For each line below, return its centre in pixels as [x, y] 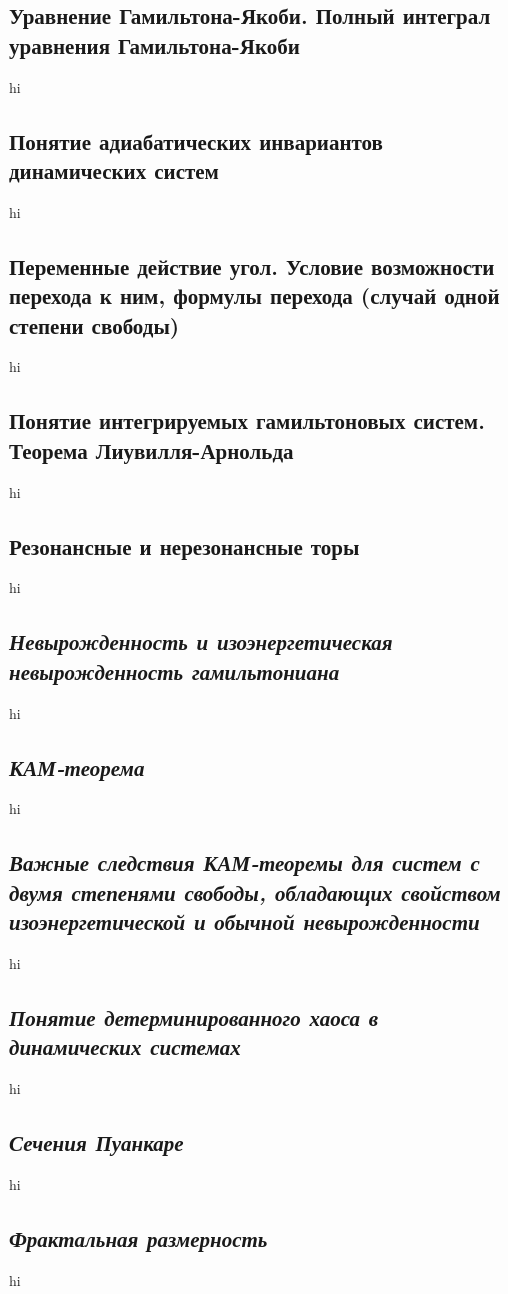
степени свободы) [94, 324]
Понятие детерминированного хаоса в [194, 1016]
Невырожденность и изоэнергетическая [201, 641]
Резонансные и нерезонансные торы [184, 545]
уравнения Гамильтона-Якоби [154, 44]
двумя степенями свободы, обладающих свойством [255, 891]
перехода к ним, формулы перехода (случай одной [254, 295]
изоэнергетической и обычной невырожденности [244, 921]
